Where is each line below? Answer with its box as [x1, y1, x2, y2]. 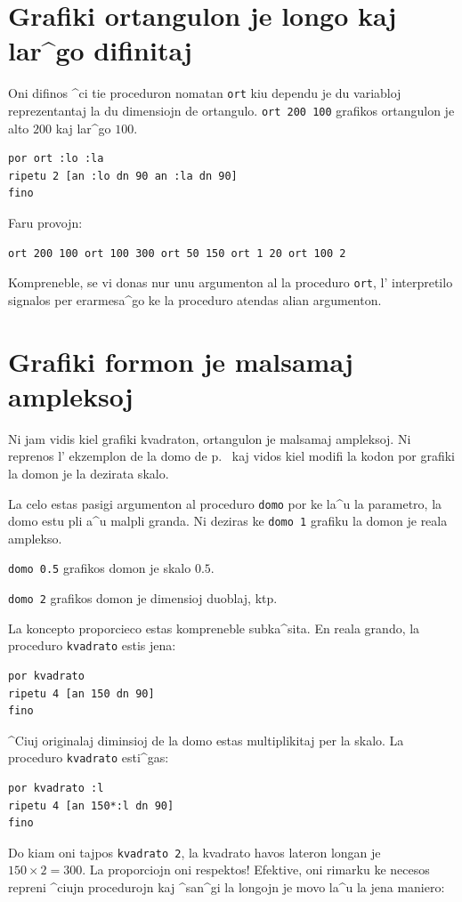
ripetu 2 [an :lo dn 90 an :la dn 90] [8, 169, 238, 182]
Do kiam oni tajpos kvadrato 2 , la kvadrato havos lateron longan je [8, 842, 381, 861]
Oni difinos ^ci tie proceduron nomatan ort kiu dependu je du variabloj [8, 84, 401, 102]
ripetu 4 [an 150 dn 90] [8, 687, 155, 700]
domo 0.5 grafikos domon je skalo [8, 559, 191, 577]
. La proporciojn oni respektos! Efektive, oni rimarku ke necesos [82, 860, 430, 879]
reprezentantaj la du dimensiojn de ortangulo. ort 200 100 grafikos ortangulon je [8, 101, 455, 119]
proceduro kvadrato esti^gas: [8, 748, 169, 767]
